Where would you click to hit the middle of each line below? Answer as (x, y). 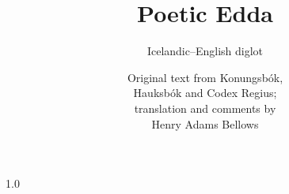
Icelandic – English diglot (205, 51)
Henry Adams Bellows (205, 123)
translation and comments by (205, 108)
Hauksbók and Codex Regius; (205, 93)
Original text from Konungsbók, (205, 77)
